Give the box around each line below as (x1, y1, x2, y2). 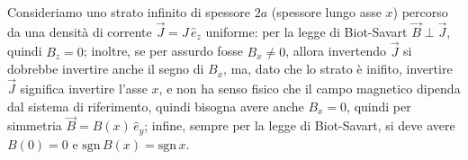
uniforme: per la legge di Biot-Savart (205, 22, 408, 40)
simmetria (7, 116, 62, 135)
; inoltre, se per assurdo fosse (83, 41, 243, 60)
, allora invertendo (285, 41, 386, 60)
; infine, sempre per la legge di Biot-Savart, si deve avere (144, 116, 455, 135)
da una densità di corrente (7, 22, 152, 40)
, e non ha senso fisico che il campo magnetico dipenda (158, 79, 461, 98)
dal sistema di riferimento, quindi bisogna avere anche (7, 96, 304, 115)
